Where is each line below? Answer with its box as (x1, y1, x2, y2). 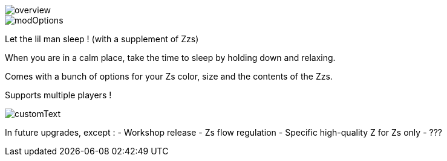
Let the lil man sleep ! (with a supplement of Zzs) (5, 34, 199, 44)
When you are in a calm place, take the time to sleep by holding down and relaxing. (5, 52, 336, 63)
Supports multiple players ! (5, 90, 112, 100)
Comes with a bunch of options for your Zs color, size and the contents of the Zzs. (5, 71, 333, 81)
